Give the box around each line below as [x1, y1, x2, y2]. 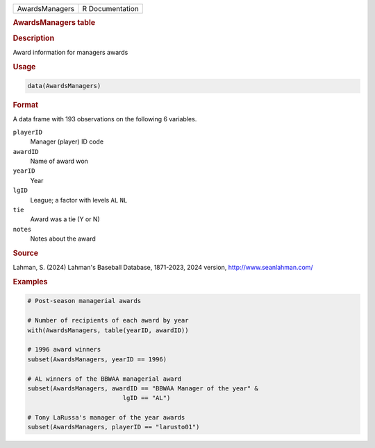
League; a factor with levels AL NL [30, 196, 128, 204]
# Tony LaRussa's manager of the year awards [27, 413, 185, 422]
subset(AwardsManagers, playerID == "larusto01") [27, 423, 200, 431]
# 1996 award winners [27, 345, 101, 354]
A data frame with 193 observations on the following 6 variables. [12, 115, 197, 123]
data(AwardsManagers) [27, 82, 101, 90]
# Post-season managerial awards [27, 297, 142, 305]
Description [12, 33, 55, 43]
